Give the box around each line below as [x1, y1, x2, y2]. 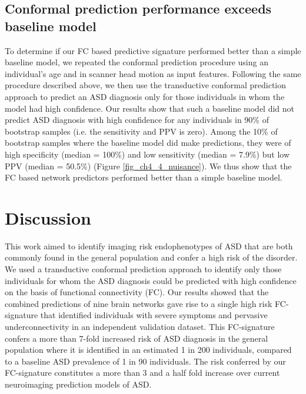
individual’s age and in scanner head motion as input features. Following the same [5, 67, 301, 79]
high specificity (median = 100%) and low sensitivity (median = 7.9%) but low [5, 148, 290, 160]
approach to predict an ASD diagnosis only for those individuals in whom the [5, 90, 285, 102]
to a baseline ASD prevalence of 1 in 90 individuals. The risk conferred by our [5, 355, 286, 367]
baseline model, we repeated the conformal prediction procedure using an [5, 56, 268, 68]
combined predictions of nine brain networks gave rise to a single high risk [5, 297, 272, 309]
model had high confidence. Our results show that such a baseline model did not [5, 102, 295, 114]
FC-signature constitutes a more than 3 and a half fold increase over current [5, 366, 280, 379]
